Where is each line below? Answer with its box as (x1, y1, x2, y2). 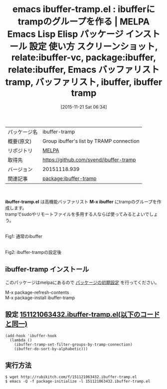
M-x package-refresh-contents (5, 289, 69, 295)
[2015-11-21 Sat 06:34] (60, 104, 107, 110)
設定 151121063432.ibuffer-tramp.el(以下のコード (5, 310, 161, 319)
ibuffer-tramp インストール (5, 265, 89, 274)
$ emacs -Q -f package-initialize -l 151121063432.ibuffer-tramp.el (5, 379, 151, 384)
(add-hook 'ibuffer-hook (5, 333, 57, 338)
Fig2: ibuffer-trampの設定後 (5, 249, 62, 255)
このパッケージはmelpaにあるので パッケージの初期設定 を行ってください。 (5, 279, 160, 285)
